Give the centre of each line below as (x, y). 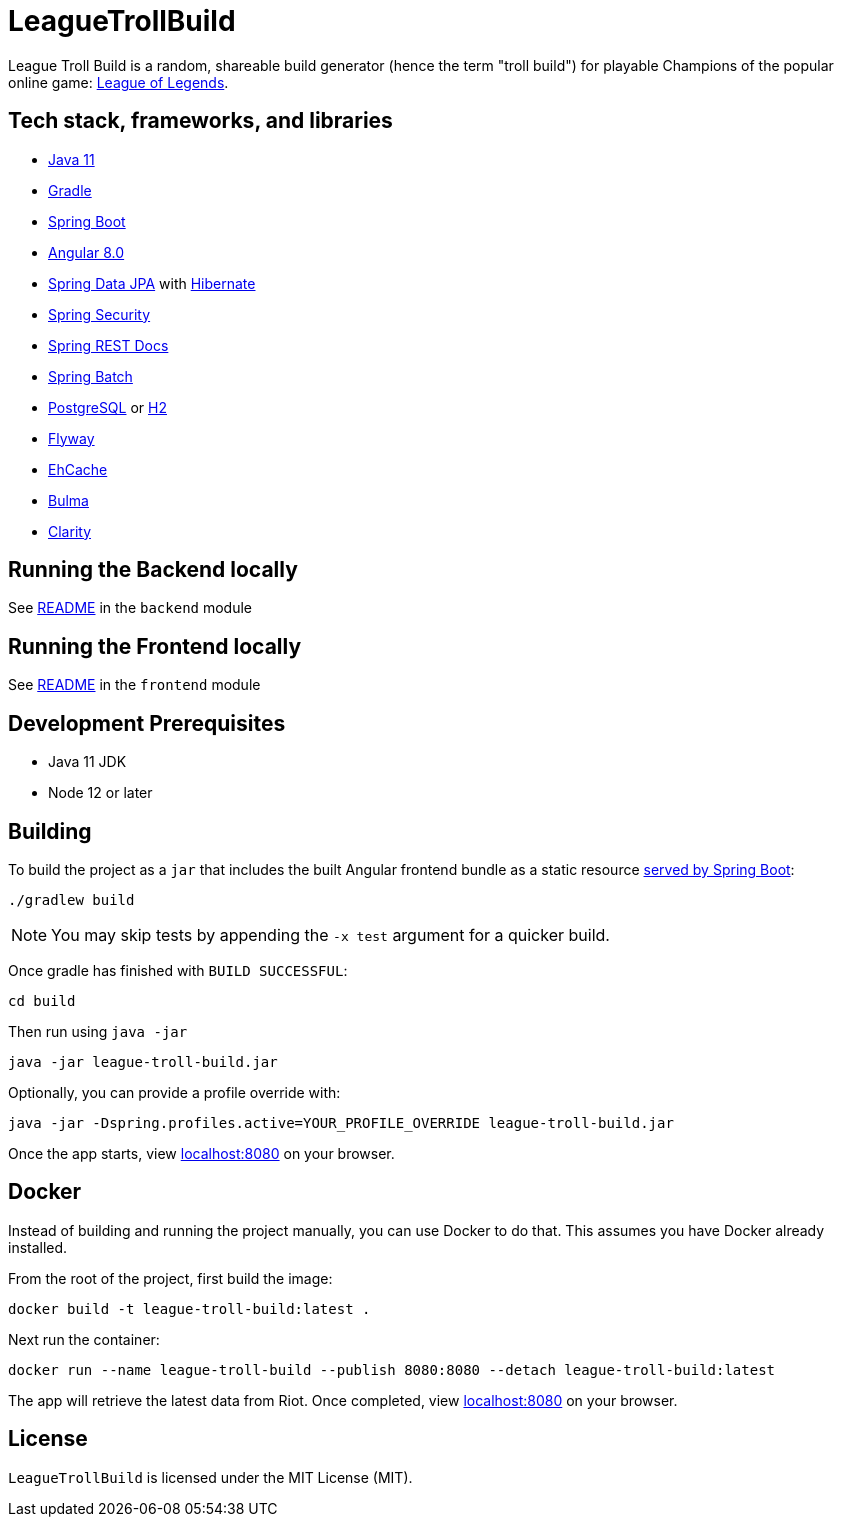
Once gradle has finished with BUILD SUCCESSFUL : (178, 970)
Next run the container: (84, 1339)
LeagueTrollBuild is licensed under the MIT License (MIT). (210, 1477)
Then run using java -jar (98, 1031)
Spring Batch (90, 376)
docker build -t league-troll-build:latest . (189, 1308)
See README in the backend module (130, 608)
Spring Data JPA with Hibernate (152, 283)
